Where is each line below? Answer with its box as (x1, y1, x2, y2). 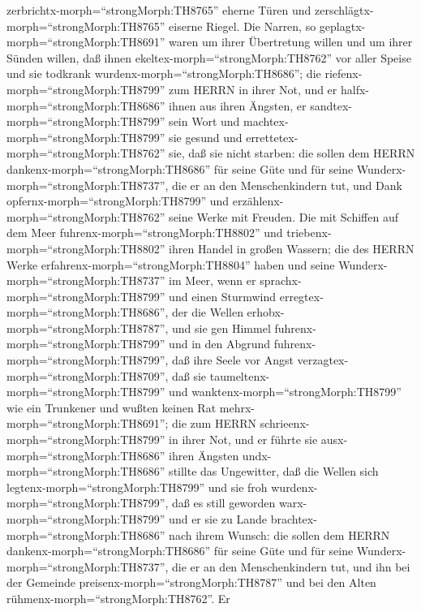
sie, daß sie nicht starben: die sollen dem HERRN (169, 144, 415, 162)
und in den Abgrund (169, 335, 271, 352)
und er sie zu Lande (169, 511, 267, 527)
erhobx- (247, 304, 285, 321)
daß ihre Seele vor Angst (172, 351, 294, 368)
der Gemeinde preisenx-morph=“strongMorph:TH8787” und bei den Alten (6, 574, 376, 591)
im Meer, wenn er (169, 272, 256, 289)
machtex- (243, 113, 289, 130)
